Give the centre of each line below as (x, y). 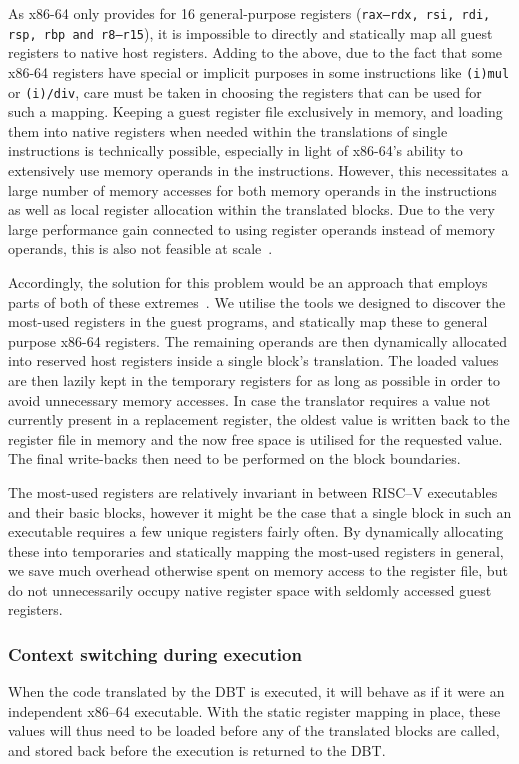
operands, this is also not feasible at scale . (140, 248)
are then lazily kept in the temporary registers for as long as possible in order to (254, 379)
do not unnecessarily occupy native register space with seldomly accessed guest (250, 589)
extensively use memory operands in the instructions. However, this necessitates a (258, 170)
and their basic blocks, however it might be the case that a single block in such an (260, 511)
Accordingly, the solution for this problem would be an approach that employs (248, 281)
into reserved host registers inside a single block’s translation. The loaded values (253, 360)
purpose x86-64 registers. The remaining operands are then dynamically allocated (258, 340)
